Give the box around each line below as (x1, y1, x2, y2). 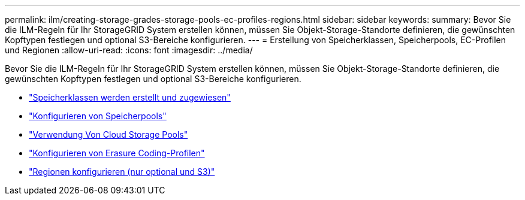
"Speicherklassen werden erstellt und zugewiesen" (29, 92, 231, 102)
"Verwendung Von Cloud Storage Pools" (29, 129, 188, 140)
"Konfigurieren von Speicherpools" (29, 111, 167, 121)
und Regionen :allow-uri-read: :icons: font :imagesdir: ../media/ (5, 45, 253, 55)
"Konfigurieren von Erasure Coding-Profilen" (29, 148, 205, 158)
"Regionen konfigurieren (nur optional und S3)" (29, 166, 215, 177)
